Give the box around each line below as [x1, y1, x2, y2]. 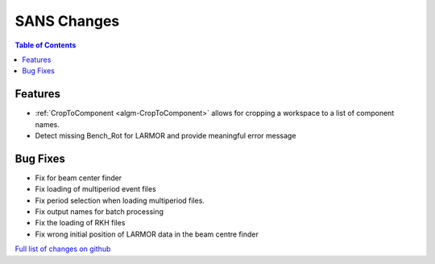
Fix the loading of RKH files [35, 218, 126, 228]
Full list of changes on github [14, 244, 111, 254]
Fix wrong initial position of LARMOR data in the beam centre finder [35, 229, 259, 239]
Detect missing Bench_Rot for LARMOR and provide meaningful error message [35, 131, 296, 141]
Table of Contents [14, 40, 77, 50]
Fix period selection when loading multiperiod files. [35, 196, 205, 205]
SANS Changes [14, 12, 120, 30]
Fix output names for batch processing [35, 207, 164, 217]
